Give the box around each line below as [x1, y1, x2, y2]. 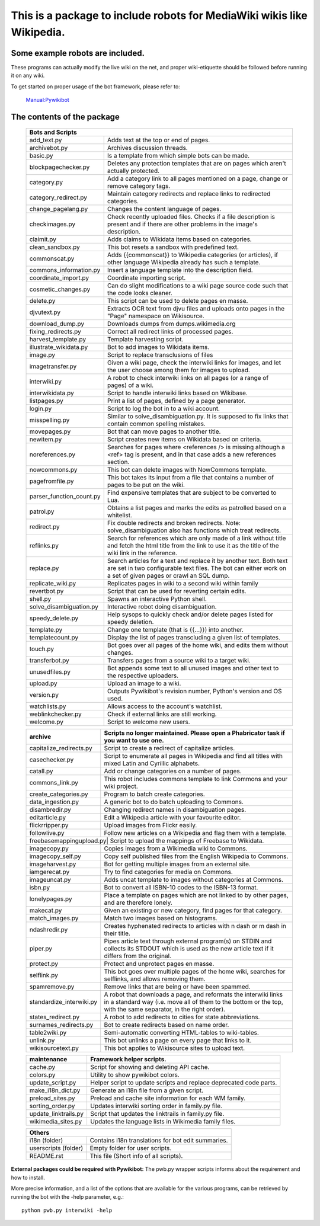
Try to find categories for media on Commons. [104, 868, 233, 876]
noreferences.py [29, 450, 76, 459]
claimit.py [29, 235, 56, 244]
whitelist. [107, 511, 133, 520]
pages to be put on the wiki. [107, 481, 185, 489]
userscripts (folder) [29, 1144, 84, 1153]
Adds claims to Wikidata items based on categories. [107, 235, 252, 244]
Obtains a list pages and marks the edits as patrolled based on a [107, 504, 287, 512]
